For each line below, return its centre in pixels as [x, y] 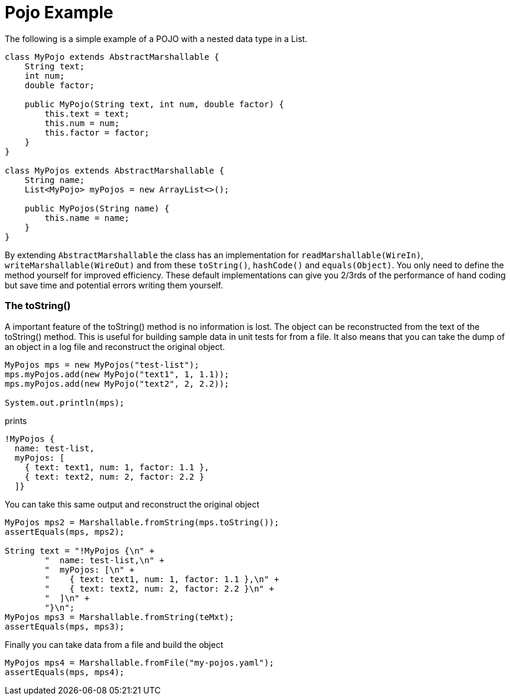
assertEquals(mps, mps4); [65, 672]
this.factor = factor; [97, 132]
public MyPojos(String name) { [97, 208]
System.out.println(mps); [65, 402]
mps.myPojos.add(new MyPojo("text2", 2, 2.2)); [117, 383]
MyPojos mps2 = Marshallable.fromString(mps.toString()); [142, 522]
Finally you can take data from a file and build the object [114, 644]
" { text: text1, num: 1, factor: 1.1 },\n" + [162, 579]
